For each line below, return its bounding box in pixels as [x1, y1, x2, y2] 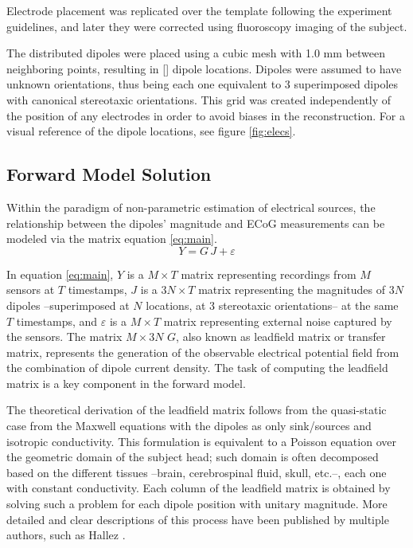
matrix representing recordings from [181, 265, 357, 282]
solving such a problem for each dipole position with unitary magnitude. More [6, 495, 388, 512]
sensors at [6, 281, 55, 298]
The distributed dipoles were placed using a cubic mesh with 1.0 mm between [6, 45, 385, 61]
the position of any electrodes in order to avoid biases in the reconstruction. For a [6, 107, 405, 123]
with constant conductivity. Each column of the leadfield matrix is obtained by [6, 479, 391, 496]
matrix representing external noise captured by [163, 312, 392, 329]
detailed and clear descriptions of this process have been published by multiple [6, 511, 389, 527]
